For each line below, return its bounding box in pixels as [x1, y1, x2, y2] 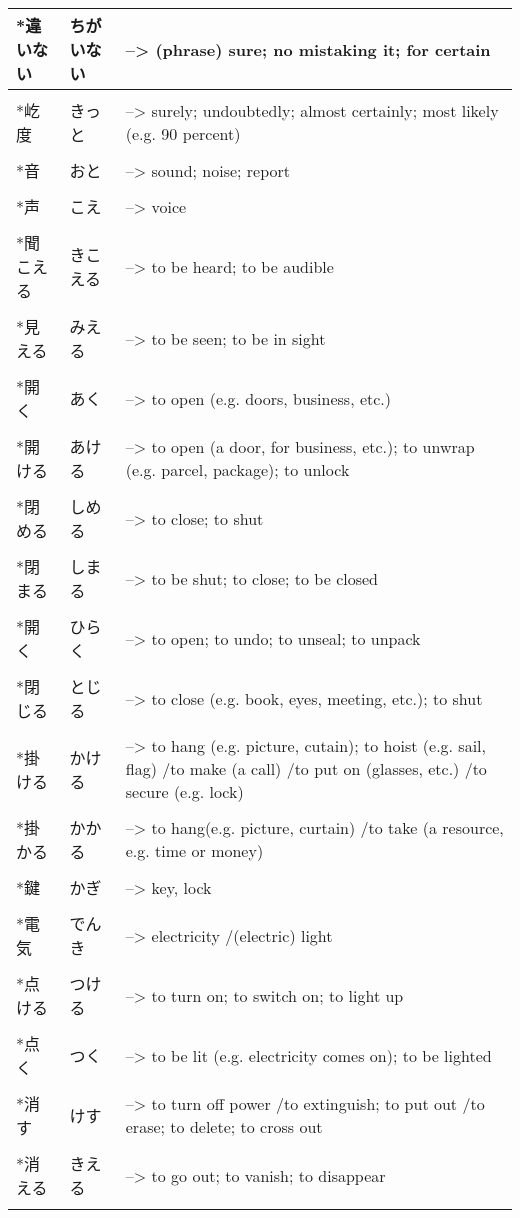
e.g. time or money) [125, 839, 264, 862]
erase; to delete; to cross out [125, 1115, 323, 1138]
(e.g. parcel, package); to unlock [125, 458, 350, 481]
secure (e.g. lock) [125, 780, 244, 803]
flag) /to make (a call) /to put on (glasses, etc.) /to [125, 757, 487, 780]
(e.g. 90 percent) [125, 122, 241, 145]
